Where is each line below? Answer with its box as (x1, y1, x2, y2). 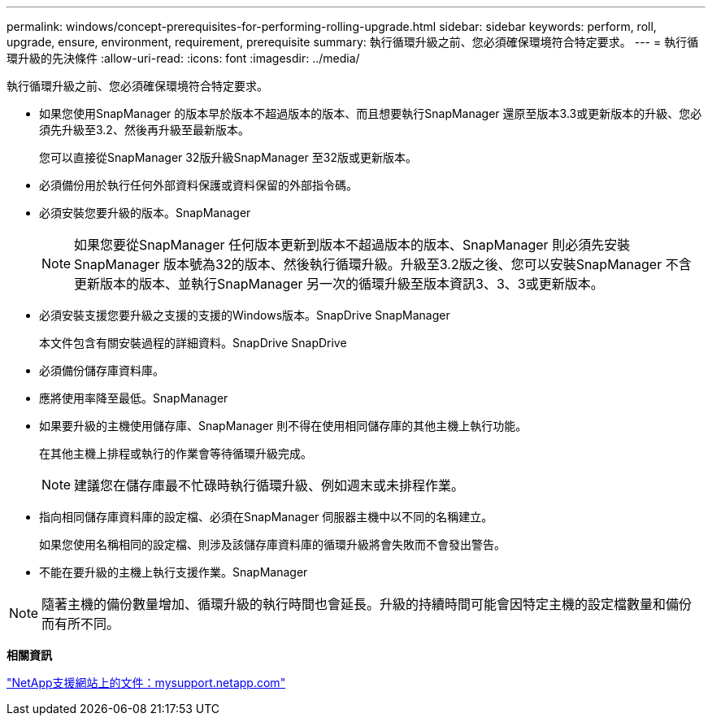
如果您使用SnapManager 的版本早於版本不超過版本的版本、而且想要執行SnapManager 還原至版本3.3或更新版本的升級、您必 (39, 107, 702, 120)
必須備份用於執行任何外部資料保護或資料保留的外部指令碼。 (39, 178, 358, 192)
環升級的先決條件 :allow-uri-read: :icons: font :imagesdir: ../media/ (7, 51, 360, 65)
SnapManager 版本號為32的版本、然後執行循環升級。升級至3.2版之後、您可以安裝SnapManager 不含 (74, 256, 692, 272)
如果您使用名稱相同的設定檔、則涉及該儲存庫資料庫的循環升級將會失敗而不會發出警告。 (39, 537, 506, 551)
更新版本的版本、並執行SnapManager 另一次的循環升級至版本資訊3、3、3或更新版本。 (74, 276, 604, 292)
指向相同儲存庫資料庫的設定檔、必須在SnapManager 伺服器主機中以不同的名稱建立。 (39, 510, 493, 524)
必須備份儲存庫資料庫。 (39, 363, 164, 377)
